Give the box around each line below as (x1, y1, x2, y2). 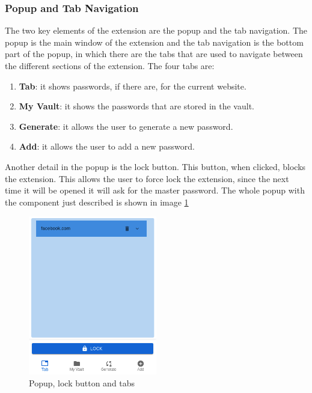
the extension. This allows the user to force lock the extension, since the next (5, 172, 289, 184)
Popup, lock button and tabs (29, 376, 135, 389)
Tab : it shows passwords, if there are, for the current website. (19, 79, 246, 92)
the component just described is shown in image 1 (5, 195, 189, 208)
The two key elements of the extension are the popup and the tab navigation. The (5, 24, 308, 37)
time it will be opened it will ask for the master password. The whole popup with (5, 184, 305, 196)
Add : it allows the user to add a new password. (19, 140, 195, 153)
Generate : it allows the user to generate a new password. (19, 120, 233, 132)
